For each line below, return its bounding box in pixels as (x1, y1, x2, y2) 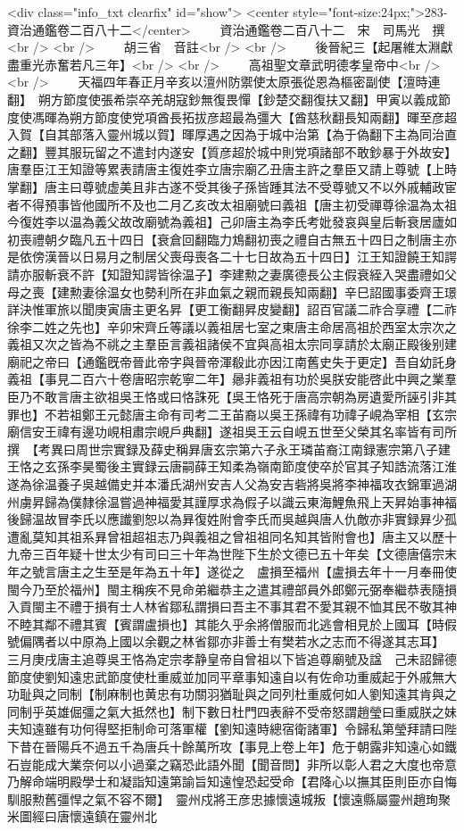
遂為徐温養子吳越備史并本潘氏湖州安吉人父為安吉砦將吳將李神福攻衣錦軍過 (7, 475, 444, 494)
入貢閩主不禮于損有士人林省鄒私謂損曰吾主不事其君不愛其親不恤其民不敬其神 (7, 597, 457, 616)
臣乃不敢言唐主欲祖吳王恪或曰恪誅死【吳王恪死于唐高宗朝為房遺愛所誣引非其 (7, 387, 457, 406)
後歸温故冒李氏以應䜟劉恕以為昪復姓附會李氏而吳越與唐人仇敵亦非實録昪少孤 (7, 510, 457, 528)
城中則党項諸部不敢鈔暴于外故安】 (256, 142, 451, 161)
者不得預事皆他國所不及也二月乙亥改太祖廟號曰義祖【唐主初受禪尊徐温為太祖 (7, 195, 457, 213)
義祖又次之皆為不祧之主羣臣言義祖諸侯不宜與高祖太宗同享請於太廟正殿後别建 (7, 335, 457, 353)
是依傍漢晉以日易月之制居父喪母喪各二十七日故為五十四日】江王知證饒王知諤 (7, 247, 457, 266)
